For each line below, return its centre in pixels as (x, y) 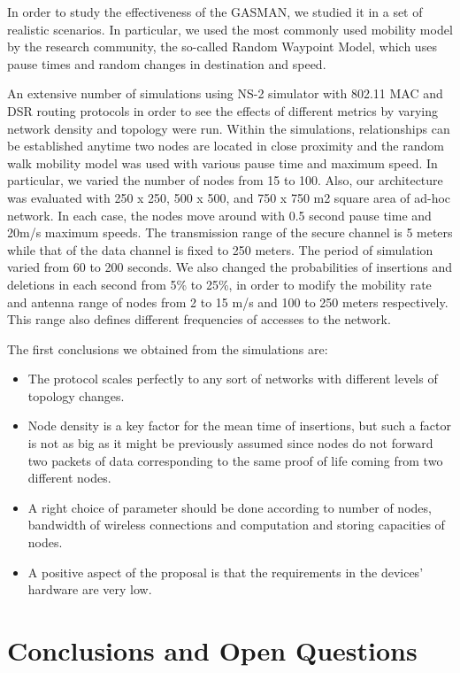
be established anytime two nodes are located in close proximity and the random (226, 146)
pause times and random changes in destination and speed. (167, 63)
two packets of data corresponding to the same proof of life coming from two (235, 460)
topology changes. (76, 395)
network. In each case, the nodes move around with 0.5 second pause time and (219, 215)
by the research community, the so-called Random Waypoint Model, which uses (222, 46)
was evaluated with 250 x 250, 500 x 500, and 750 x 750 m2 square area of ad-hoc (229, 197)
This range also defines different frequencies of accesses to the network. (199, 319)
